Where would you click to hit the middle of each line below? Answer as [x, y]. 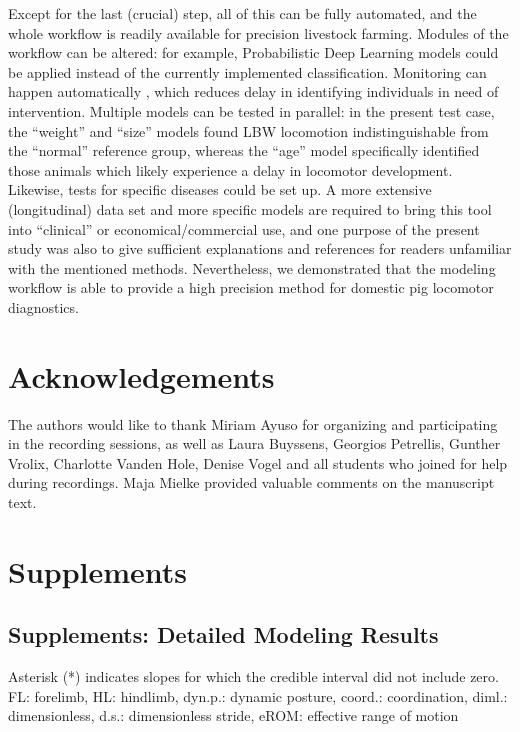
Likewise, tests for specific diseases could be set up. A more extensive [220, 189]
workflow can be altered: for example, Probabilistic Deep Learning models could [253, 52]
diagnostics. [43, 306]
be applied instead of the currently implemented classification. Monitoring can [247, 71]
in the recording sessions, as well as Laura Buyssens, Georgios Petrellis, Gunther [254, 443]
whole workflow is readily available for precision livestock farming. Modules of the [258, 32]
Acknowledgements [141, 375]
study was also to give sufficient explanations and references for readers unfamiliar [260, 248]
